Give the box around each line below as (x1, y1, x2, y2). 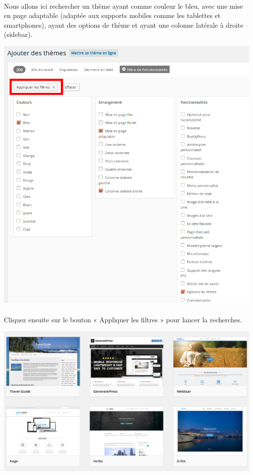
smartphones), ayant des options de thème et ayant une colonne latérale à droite (4, 19, 243, 30)
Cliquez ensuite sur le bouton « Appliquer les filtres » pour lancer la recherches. (4, 314, 242, 324)
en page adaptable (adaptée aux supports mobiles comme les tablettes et (4, 10, 221, 20)
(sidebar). (4, 29, 33, 39)
